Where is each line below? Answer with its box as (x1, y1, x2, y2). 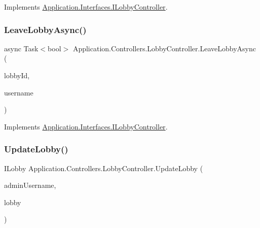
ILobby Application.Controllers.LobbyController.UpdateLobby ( (4, 162, 203, 173)
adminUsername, (4, 180, 56, 190)
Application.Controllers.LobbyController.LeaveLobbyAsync (72, 43, 256, 53)
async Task (4, 43, 39, 53)
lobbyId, (4, 70, 30, 80)
